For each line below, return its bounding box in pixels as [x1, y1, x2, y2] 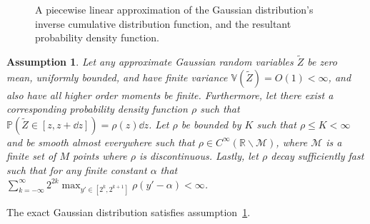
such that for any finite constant [6, 162, 147, 177]
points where [73, 148, 127, 163]
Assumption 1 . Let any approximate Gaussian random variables [6, 54, 294, 68]
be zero [307, 54, 337, 68]
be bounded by [181, 116, 241, 131]
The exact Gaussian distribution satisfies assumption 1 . [6, 204, 251, 219]
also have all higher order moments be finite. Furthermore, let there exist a [6, 87, 334, 102]
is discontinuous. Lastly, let [139, 148, 259, 163]
